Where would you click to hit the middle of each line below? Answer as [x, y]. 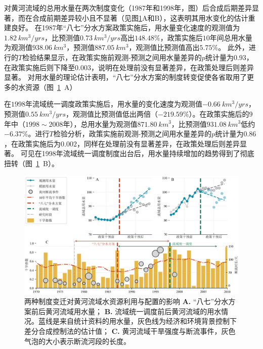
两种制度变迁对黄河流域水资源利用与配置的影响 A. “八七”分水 [126, 301]
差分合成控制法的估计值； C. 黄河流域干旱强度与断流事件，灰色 [130, 331]
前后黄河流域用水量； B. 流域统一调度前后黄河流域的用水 [126, 311]
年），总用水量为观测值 [100, 123]
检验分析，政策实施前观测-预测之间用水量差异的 [133, 134]
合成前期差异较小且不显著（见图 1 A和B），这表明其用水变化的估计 [140, 17]
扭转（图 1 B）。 [31, 163]
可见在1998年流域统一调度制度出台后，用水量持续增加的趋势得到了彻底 [137, 153]
